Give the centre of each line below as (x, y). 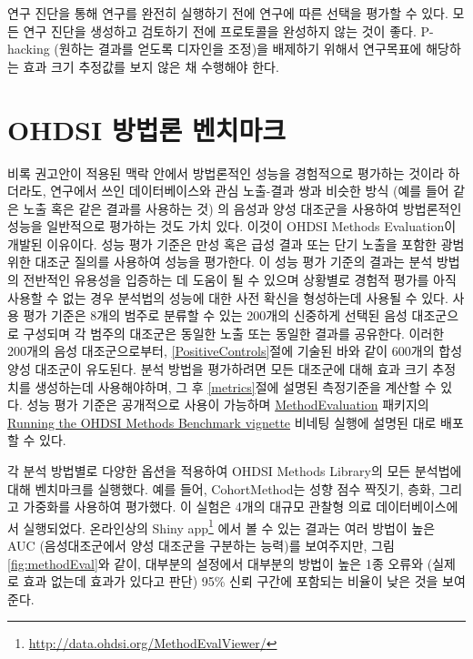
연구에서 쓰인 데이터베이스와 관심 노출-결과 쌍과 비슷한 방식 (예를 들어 (250, 191)
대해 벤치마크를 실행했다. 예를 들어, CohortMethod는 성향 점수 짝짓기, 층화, (221, 488)
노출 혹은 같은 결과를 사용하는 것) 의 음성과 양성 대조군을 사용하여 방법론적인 (242, 208)
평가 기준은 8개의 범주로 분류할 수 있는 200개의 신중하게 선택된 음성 (215, 315)
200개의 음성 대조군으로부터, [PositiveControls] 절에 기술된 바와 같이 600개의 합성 (235, 351)
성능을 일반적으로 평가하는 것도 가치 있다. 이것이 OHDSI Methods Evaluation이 (232, 226)
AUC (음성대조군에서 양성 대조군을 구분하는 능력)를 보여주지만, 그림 (201, 546)
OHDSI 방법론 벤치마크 (146, 129)
